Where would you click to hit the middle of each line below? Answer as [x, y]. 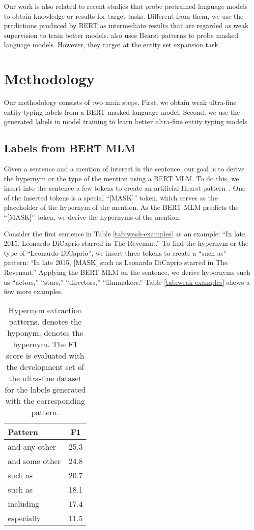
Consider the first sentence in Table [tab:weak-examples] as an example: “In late [125, 233]
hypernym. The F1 [45, 344]
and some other [34, 461]
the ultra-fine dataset [45, 378]
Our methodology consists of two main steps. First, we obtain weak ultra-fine [120, 102]
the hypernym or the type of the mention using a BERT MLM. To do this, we [122, 178]
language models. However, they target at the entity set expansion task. [112, 45]
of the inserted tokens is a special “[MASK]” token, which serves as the [111, 197]
